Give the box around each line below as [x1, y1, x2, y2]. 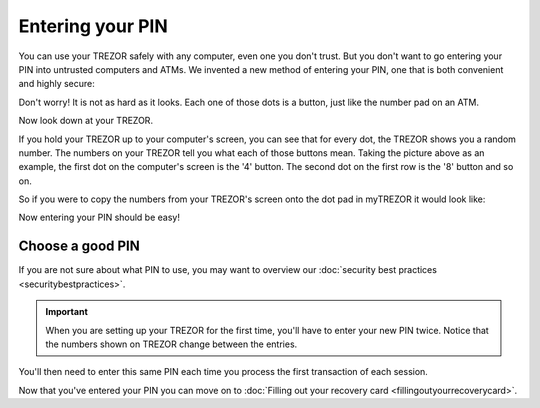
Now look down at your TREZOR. [18, 115, 154, 127]
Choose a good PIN [18, 238, 140, 255]
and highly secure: [18, 78, 95, 90]
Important [45, 306, 89, 318]
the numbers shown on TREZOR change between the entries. [45, 338, 298, 350]
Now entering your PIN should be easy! [18, 211, 180, 224]
